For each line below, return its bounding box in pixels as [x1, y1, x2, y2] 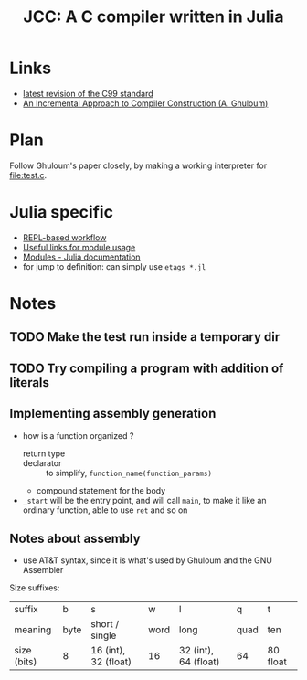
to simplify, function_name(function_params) [45, 467, 213, 478]
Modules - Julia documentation [22, 251, 141, 262]
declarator [22, 457, 62, 468]
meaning [14, 623, 52, 636]
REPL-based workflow [22, 231, 107, 243]
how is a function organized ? [22, 430, 134, 441]
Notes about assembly [9, 530, 141, 546]
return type [22, 448, 66, 459]
